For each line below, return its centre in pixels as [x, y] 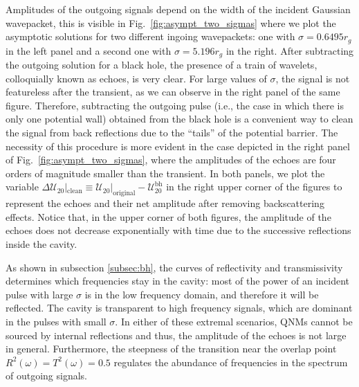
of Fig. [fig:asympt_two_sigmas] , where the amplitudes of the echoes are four [171, 160]
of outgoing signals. [47, 376]
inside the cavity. [42, 244]
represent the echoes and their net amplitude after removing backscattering [165, 203]
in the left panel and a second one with [89, 50]
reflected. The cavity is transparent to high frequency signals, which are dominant [179, 308]
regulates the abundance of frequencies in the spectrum [231, 362]
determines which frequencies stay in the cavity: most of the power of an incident [177, 281]
